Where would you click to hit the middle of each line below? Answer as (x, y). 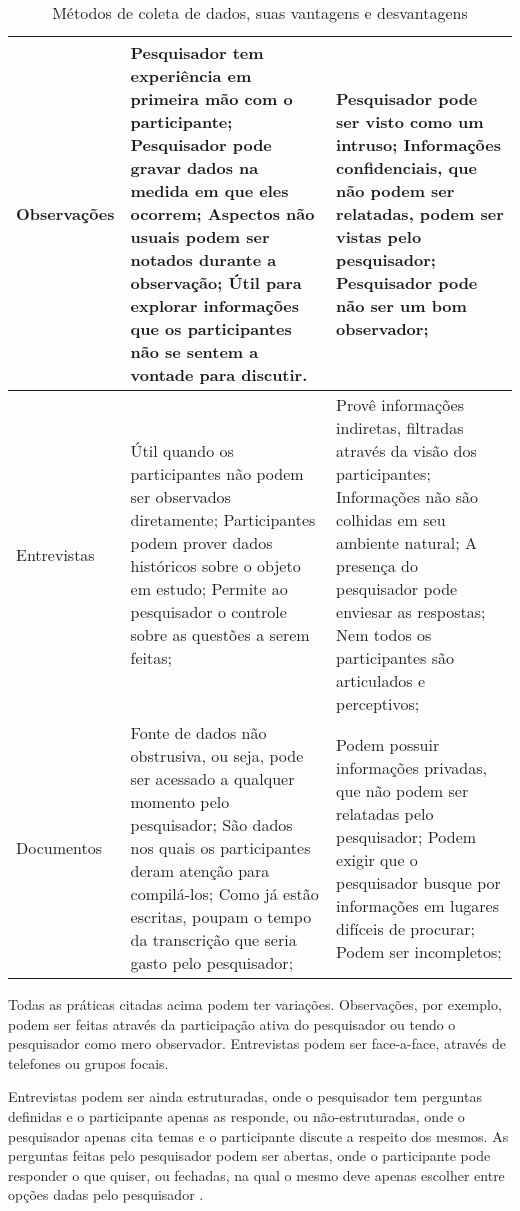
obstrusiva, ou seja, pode (217, 755)
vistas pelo (379, 236)
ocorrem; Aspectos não (222, 213)
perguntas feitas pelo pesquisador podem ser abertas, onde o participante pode (249, 1155)
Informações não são (407, 496)
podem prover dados (201, 542)
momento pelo (180, 801)
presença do (377, 565)
